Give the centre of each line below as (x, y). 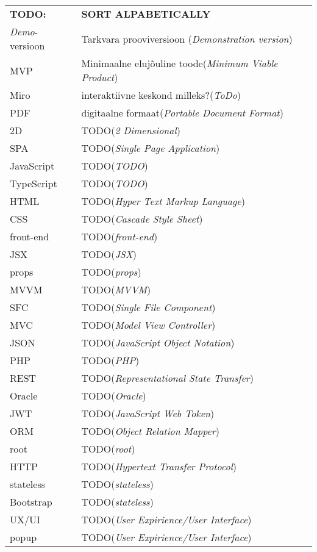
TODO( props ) (111, 272)
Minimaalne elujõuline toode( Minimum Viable (180, 63)
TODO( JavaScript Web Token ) (148, 413)
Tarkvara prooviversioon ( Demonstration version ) (187, 38)
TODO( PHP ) (110, 360)
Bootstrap (31, 502)
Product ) (100, 77)
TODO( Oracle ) (114, 396)
